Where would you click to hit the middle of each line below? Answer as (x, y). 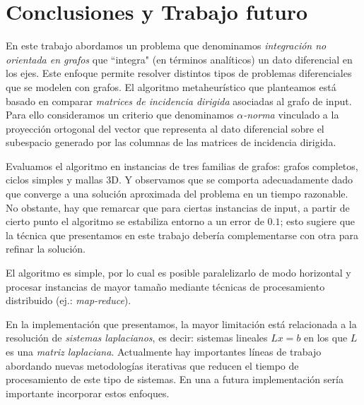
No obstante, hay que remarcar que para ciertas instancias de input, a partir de (178, 207)
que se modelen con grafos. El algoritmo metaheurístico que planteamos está (171, 86)
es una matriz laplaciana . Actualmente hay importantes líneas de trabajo (164, 351)
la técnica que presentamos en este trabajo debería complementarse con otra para (182, 235)
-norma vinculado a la (291, 115)
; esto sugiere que (318, 221)
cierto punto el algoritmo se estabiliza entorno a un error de (135, 221)
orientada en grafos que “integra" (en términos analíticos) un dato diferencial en (179, 59)
